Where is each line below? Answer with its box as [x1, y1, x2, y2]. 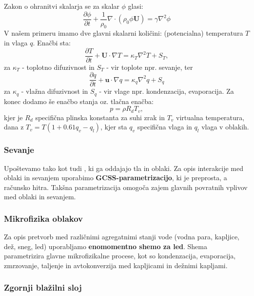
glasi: [128, 1, 143, 11]
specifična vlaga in [137, 122, 192, 132]
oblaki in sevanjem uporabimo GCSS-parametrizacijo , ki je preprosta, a [4, 172, 227, 183]
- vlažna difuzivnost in [21, 86, 88, 96]
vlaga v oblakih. [201, 122, 249, 132]
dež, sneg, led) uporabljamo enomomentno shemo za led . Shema [4, 241, 207, 251]
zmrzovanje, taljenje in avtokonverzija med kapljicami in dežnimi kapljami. [4, 260, 228, 271]
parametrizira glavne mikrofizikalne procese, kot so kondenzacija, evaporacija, [4, 251, 236, 261]
